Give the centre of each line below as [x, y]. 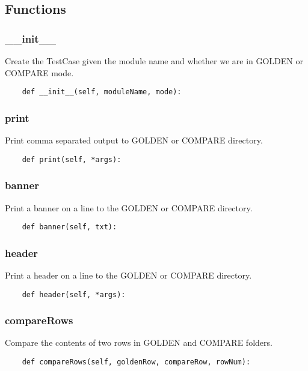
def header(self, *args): [74, 294]
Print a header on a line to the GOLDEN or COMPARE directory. [128, 275]
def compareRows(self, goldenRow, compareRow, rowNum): [136, 362]
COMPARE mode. [39, 72]
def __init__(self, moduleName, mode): [102, 92]
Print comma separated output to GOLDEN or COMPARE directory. [134, 140]
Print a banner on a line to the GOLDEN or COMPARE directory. [129, 207]
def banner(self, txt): [69, 227]
